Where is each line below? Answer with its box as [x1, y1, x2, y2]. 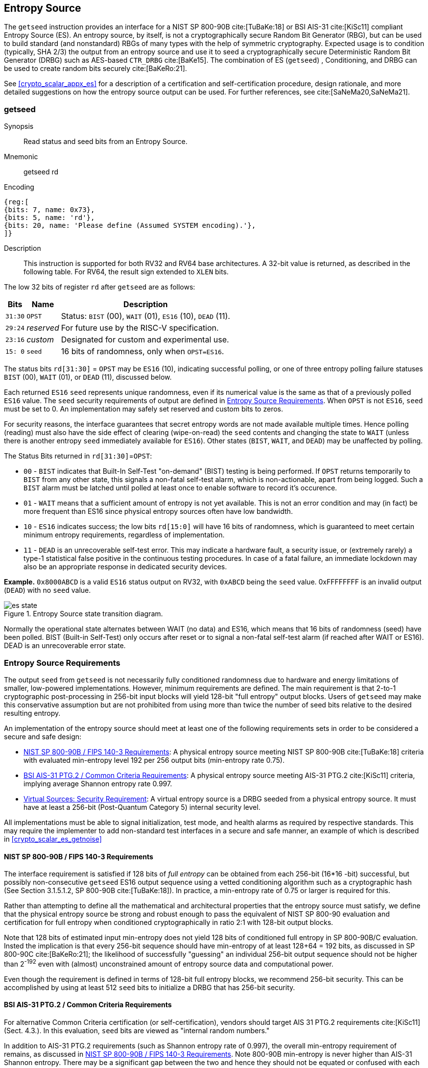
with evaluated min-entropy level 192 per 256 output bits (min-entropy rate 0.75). [24, 755, 285, 764]
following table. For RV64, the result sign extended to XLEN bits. [24, 267, 229, 276]
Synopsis [4, 122, 34, 131]
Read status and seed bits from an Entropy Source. [24, 137, 188, 146]
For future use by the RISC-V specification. [61, 323, 219, 333]
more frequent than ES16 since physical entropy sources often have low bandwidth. [24, 507, 293, 516]
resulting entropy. [4, 708, 61, 717]
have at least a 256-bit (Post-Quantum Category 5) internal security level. [24, 802, 261, 811]
